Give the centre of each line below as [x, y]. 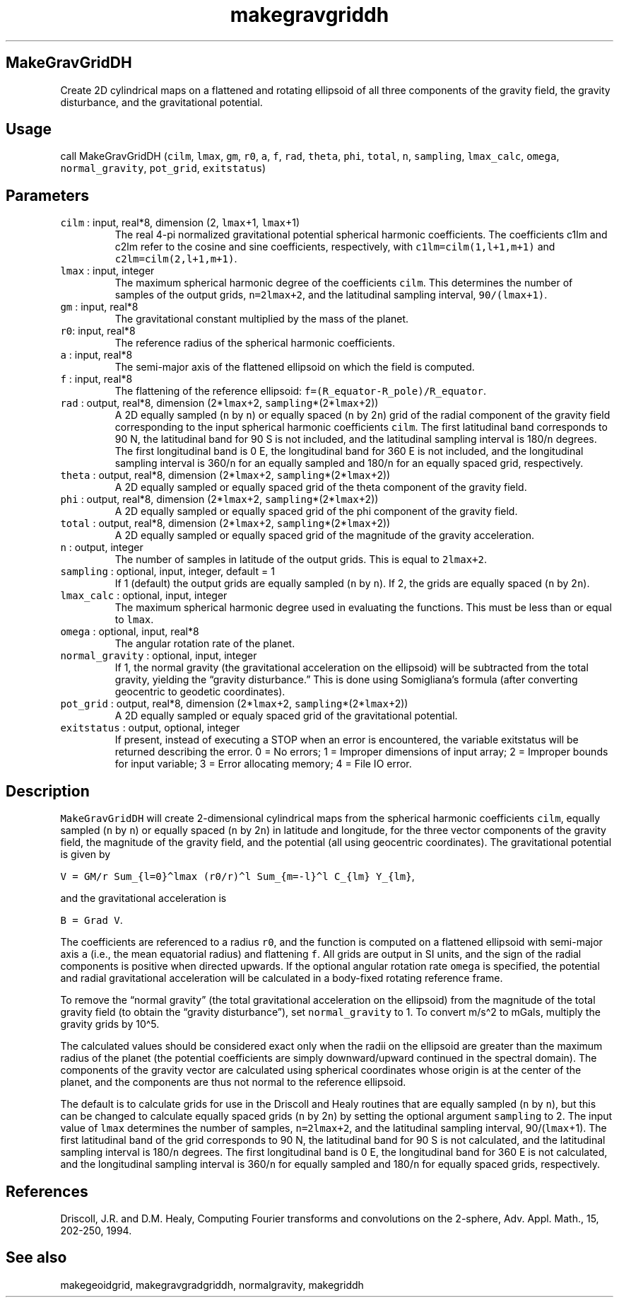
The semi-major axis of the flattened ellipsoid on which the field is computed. [295, 367]
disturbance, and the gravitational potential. [161, 102]
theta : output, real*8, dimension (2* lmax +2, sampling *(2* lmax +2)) [225, 475]
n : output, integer [102, 548]
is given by [86, 855]
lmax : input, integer [107, 271]
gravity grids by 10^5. [110, 1024]
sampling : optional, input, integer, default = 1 [167, 572]
